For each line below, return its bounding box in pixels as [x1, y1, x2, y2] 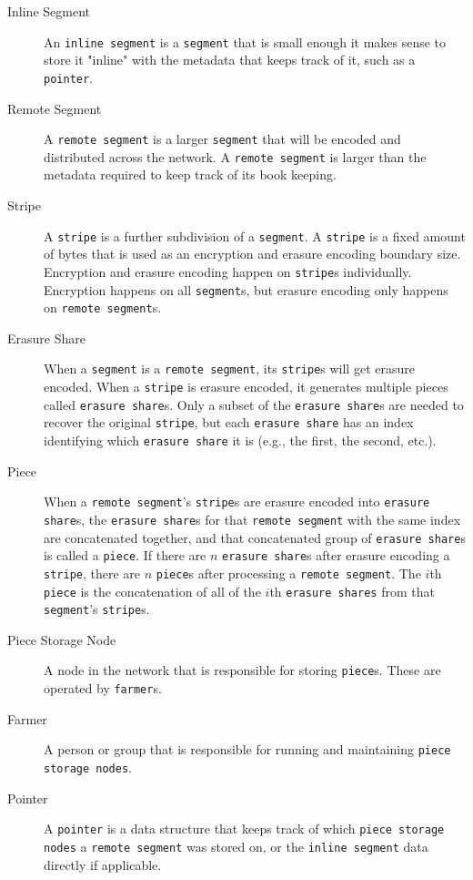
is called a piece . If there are [44, 546, 206, 565]
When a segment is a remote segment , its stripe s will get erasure [44, 359, 415, 378]
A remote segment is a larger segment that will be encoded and [44, 129, 401, 148]
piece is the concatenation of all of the [44, 581, 261, 600]
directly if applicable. [44, 854, 162, 874]
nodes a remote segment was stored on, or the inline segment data [44, 836, 428, 855]
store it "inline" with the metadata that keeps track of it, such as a [44, 50, 416, 69]
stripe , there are [44, 563, 141, 582]
